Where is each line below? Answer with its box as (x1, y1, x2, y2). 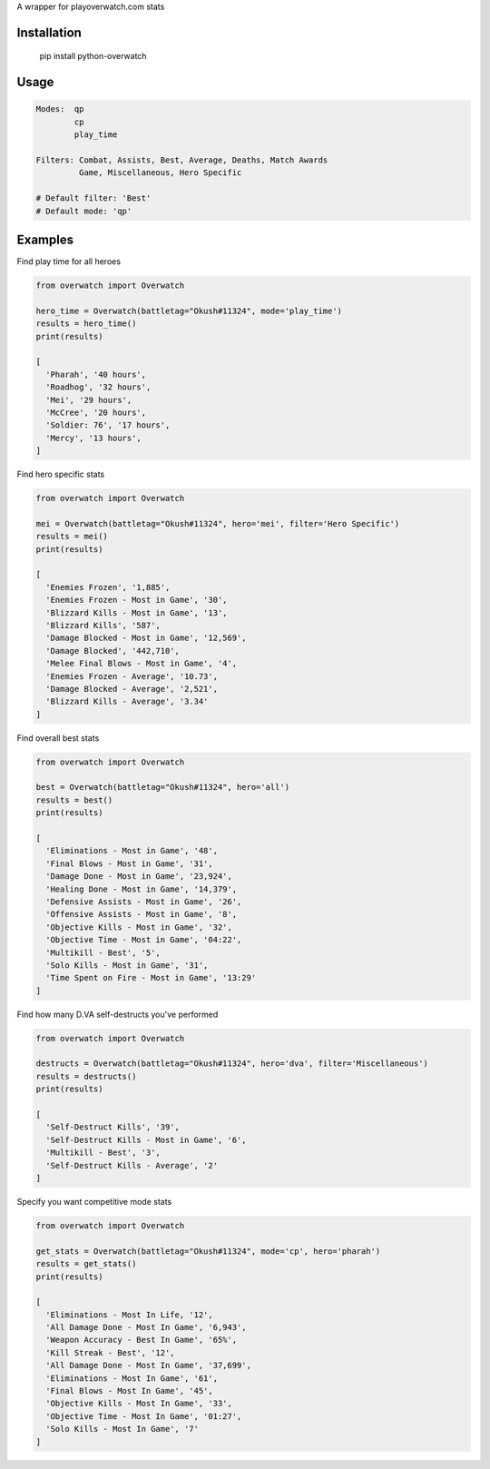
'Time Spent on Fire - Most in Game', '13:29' (45, 972, 257, 983)
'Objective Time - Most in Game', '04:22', (45, 935, 242, 945)
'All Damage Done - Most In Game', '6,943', (45, 1322, 247, 1333)
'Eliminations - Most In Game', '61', (45, 1373, 218, 1384)
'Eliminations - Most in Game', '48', (45, 845, 218, 856)
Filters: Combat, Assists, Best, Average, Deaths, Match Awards (35, 154, 328, 165)
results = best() (35, 794, 113, 805)
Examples (16, 232, 74, 247)
